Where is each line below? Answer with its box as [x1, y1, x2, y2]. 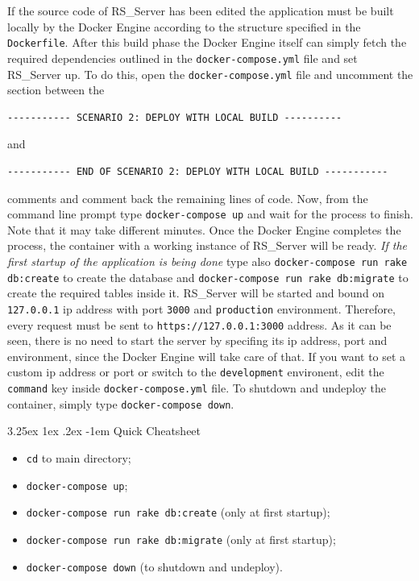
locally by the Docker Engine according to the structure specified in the [7, 18, 361, 35]
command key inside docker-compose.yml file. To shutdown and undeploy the [7, 380, 387, 396]
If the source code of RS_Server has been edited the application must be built [7, 2, 394, 19]
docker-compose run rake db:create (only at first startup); [26, 504, 330, 521]
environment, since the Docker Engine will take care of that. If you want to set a [7, 347, 406, 364]
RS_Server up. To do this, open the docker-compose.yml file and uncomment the [7, 65, 413, 82]
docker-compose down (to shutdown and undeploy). [26, 558, 283, 575]
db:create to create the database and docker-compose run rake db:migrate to [7, 268, 409, 285]
